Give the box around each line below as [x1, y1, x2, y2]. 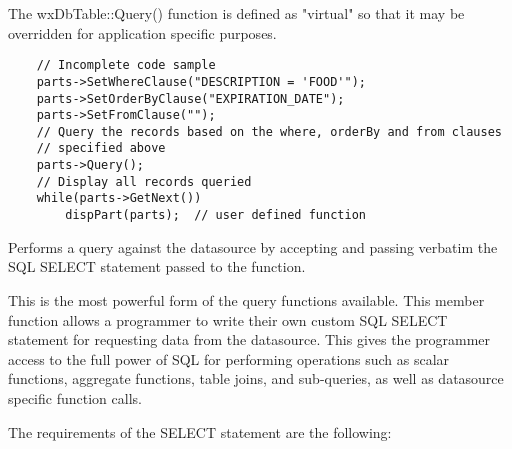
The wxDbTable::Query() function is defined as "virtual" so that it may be [8, 3, 465, 23]
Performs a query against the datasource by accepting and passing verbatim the [8, 236, 498, 257]
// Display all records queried [36, 174, 252, 189]
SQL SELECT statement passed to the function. [8, 256, 306, 277]
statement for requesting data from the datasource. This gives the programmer [8, 329, 491, 350]
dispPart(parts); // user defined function [65, 208, 366, 223]
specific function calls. [8, 387, 142, 408]
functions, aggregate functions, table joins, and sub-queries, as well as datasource [8, 368, 504, 389]
